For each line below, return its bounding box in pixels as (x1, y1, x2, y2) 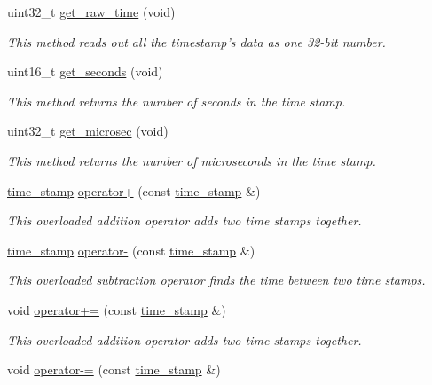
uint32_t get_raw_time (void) (7, 3, 176, 20)
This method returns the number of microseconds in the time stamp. (7, 151, 376, 169)
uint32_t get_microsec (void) (7, 122, 169, 140)
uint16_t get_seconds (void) (7, 62, 163, 81)
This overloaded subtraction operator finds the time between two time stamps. (7, 271, 426, 289)
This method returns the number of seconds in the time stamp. (7, 91, 346, 110)
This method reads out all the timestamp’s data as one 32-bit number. (7, 32, 386, 51)
